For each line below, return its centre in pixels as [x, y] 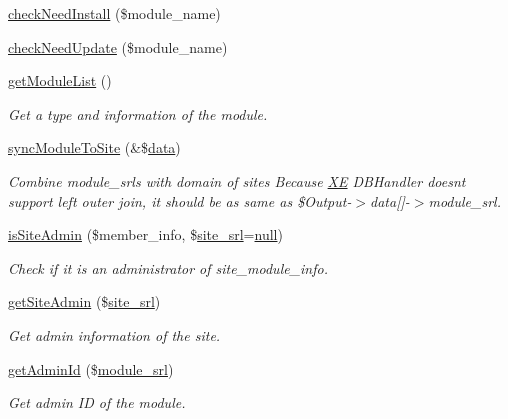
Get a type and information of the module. [138, 113]
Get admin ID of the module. [97, 402]
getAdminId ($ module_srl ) [91, 368]
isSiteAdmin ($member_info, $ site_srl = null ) [145, 234]
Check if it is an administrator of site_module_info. [168, 267]
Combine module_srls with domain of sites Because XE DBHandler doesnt [237, 180]
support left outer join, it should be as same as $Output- [180, 200]
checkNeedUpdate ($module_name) [118, 46]
